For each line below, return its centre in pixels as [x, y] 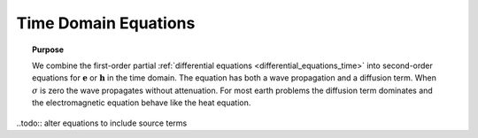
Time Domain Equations [106, 23]
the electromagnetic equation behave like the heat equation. [142, 103]
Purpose [48, 50]
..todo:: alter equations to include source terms [102, 123]
